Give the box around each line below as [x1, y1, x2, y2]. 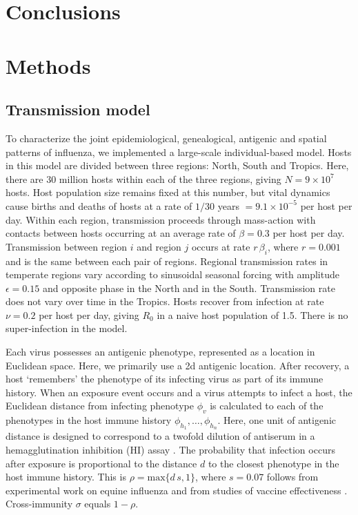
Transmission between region [6, 239, 128, 253]
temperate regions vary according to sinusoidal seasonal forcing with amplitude [6, 267, 339, 282]
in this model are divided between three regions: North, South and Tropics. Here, [6, 158, 349, 173]
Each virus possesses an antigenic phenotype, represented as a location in [6, 344, 315, 359]
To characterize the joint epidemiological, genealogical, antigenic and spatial [6, 130, 327, 145]
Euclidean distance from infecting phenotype [6, 398, 194, 413]
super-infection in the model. [6, 321, 128, 336]
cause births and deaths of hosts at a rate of [6, 198, 192, 213]
